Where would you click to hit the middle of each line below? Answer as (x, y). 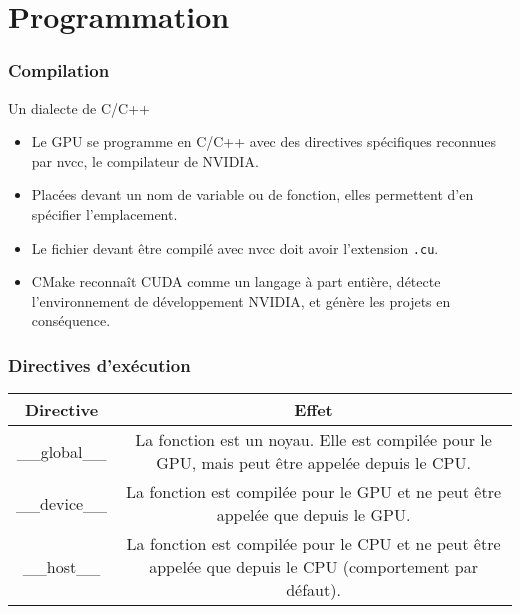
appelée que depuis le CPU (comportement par (313, 567)
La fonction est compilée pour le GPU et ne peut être (314, 492)
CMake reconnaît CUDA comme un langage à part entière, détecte (236, 281)
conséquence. (71, 320)
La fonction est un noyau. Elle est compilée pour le (313, 440)
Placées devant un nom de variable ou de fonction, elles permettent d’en (252, 194)
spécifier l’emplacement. (104, 213)
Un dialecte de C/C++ (79, 107)
